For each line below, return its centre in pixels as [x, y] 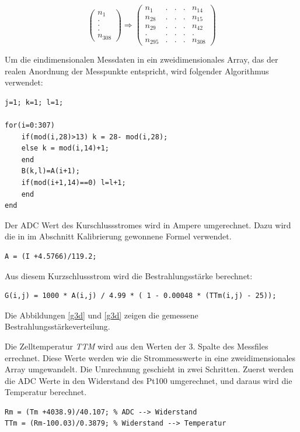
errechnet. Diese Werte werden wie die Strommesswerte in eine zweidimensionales [150, 357]
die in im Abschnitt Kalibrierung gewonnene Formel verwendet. [118, 236]
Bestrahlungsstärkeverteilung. [57, 326]
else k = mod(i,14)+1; [65, 148]
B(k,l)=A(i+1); [50, 171]
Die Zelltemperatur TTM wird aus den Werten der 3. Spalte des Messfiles [137, 346]
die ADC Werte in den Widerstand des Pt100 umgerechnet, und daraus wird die [149, 380]
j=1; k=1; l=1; [34, 102]
